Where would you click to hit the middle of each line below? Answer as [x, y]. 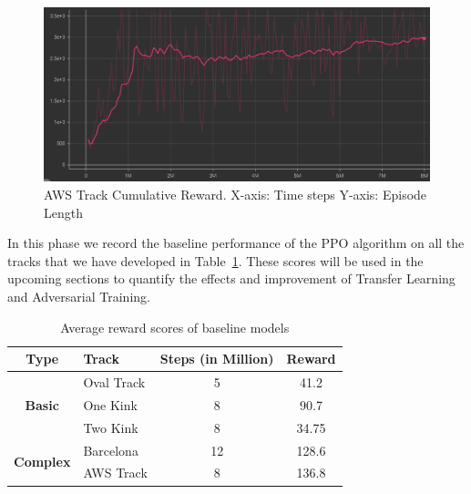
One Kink [110, 404]
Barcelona [111, 450]
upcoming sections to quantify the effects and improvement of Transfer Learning [231, 278]
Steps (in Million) [217, 359]
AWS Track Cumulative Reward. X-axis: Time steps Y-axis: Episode [235, 195]
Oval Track [114, 382]
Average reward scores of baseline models [175, 327]
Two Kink [111, 427]
